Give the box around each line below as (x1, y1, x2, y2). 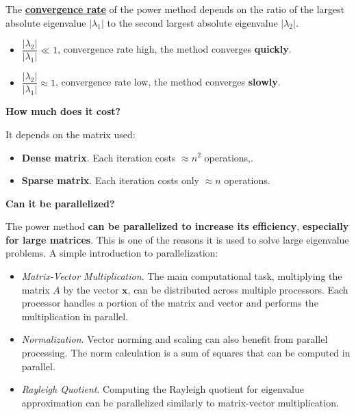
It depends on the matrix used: (5, 127, 136, 141)
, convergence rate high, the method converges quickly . (58, 42, 292, 56)
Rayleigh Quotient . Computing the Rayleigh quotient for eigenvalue (21, 382, 304, 396)
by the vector (63, 282, 119, 296)
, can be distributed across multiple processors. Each (127, 282, 348, 296)
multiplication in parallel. (21, 309, 129, 323)
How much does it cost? (5, 104, 121, 118)
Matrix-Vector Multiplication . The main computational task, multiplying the (21, 269, 342, 283)
